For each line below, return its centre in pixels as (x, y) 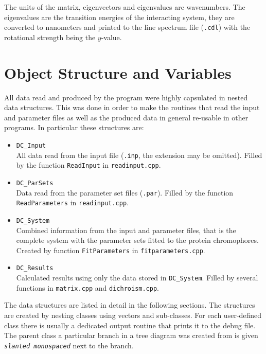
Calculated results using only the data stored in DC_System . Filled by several (137, 278)
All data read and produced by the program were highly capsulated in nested (126, 97)
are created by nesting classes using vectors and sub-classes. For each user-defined (133, 315)
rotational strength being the (50, 37)
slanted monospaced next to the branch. (69, 345)
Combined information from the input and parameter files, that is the (126, 230)
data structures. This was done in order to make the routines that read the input (132, 107)
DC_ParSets (35, 183)
